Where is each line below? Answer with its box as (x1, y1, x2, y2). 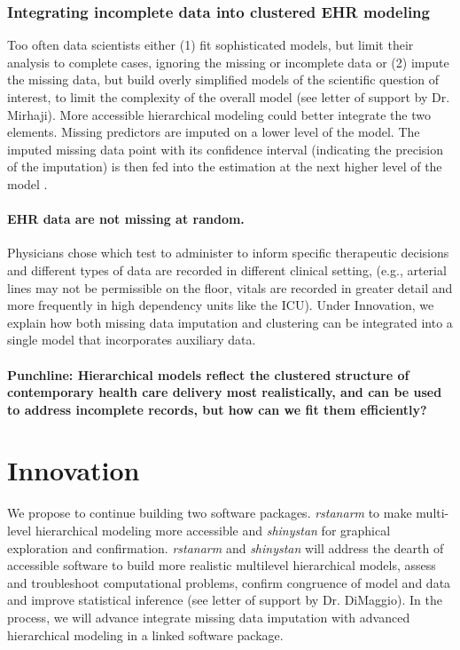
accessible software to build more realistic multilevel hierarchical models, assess (7, 556, 436, 575)
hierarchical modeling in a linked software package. (7, 625, 284, 644)
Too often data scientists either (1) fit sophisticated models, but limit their (7, 36, 414, 54)
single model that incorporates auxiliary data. (7, 330, 256, 349)
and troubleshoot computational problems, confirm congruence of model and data (7, 573, 451, 591)
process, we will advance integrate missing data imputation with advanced (7, 607, 410, 626)
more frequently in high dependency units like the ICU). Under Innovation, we (7, 296, 434, 314)
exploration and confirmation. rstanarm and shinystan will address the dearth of (7, 538, 444, 557)
